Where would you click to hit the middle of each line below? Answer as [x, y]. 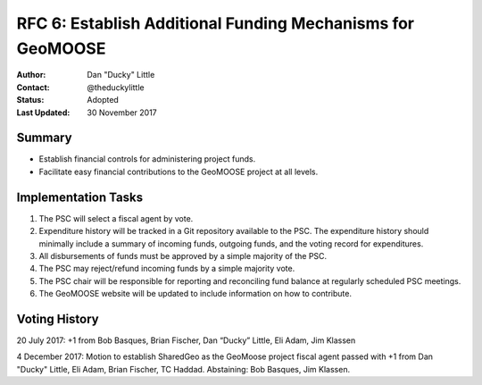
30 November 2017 [122, 113]
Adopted [103, 100]
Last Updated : [43, 113]
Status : [30, 100]
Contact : [33, 87]
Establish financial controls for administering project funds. [147, 159]
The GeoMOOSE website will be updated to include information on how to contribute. [195, 294]
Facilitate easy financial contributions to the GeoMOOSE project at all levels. [179, 172]
